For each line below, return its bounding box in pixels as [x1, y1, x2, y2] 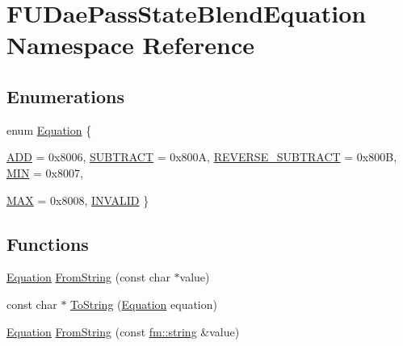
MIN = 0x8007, [6, 164, 83, 181]
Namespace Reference [6, 28, 254, 61]
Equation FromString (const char [6, 269, 170, 286]
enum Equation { [6, 121, 92, 138]
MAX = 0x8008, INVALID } [6, 191, 149, 208]
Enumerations [6, 83, 125, 108]
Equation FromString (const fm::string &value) [6, 323, 240, 340]
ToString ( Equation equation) [70, 295, 217, 312]
